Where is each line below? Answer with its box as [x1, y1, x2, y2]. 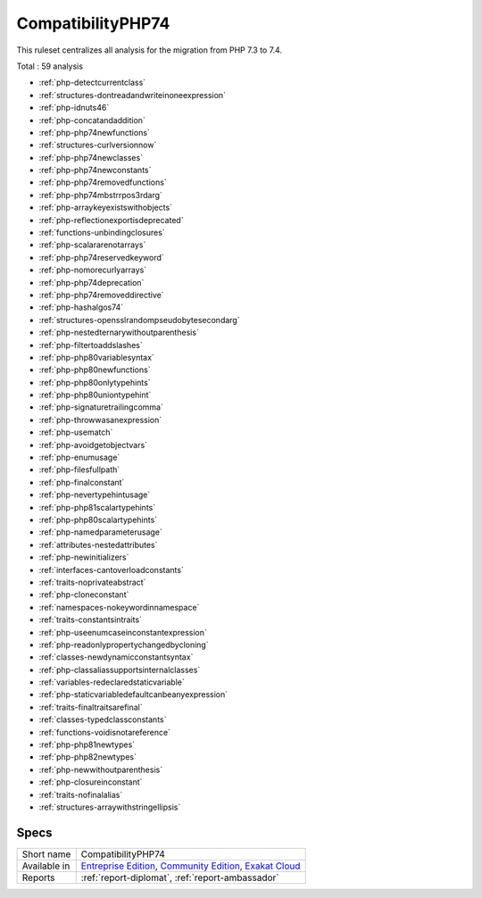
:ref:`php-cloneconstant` [38, 589, 129, 600]
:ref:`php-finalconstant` [38, 477, 125, 487]
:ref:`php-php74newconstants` [38, 165, 152, 176]
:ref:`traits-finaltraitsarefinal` [38, 702, 143, 712]
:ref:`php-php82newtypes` [38, 752, 137, 762]
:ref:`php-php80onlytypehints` [38, 377, 151, 387]
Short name [21, 848, 71, 861]
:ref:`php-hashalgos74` [38, 302, 124, 312]
